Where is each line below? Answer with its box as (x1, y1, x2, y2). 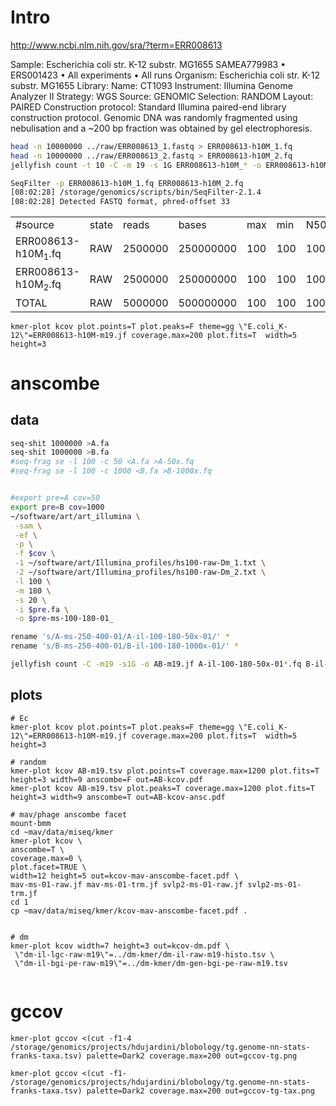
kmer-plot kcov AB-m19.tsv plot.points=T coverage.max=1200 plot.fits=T (10, 766, 320, 776)
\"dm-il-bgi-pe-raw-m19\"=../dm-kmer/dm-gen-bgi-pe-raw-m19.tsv (14, 958, 288, 968)
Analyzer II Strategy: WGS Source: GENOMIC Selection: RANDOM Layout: (10, 90, 314, 102)
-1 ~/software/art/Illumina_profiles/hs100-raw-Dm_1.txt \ (14, 558, 267, 568)
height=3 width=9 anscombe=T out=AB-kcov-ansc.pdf (10, 792, 226, 802)
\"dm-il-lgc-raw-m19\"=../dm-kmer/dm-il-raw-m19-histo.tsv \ (14, 949, 275, 960)
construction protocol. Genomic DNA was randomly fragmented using (10, 111, 298, 123)
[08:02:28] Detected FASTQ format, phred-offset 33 (10, 197, 230, 207)
